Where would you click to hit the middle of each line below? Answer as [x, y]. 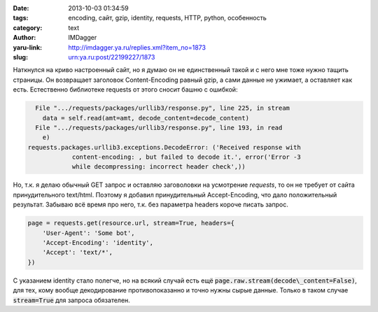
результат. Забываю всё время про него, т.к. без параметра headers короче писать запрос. [150, 205]
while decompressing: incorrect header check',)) [159, 167]
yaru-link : [27, 47]
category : [28, 27]
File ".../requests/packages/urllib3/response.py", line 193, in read [159, 127]
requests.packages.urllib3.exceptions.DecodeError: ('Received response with [164, 147]
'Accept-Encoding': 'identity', [98, 242]
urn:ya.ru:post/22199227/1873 [112, 57]
